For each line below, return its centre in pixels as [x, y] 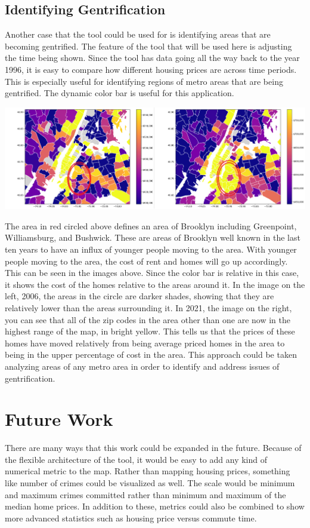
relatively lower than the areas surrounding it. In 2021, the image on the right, [148, 307]
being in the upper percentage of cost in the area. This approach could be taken [151, 354]
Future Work [59, 419]
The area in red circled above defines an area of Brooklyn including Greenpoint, [151, 225]
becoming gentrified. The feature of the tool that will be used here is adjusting [148, 46]
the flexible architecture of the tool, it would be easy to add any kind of [136, 459]
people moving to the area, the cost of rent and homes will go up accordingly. [146, 261]
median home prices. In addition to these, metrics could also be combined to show [155, 506]
